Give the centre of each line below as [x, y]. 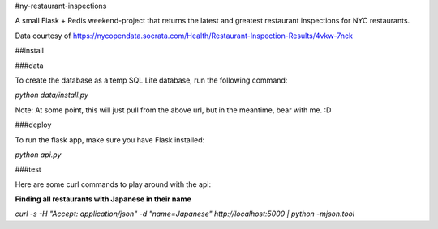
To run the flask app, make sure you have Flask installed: [110, 140]
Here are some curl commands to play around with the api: [113, 184]
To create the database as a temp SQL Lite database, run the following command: [151, 80]
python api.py [38, 155]
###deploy [33, 125]
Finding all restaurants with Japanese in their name [103, 199]
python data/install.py [52, 95]
